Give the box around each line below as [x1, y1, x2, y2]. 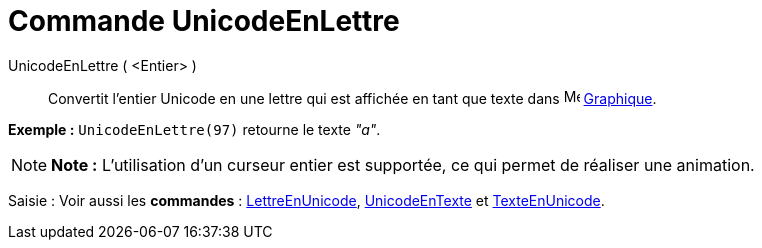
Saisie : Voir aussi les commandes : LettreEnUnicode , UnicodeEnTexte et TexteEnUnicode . [8, 191, 605, 209]
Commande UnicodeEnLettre [8, 4, 400, 38]
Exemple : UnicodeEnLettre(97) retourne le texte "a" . [8, 120, 381, 138]
